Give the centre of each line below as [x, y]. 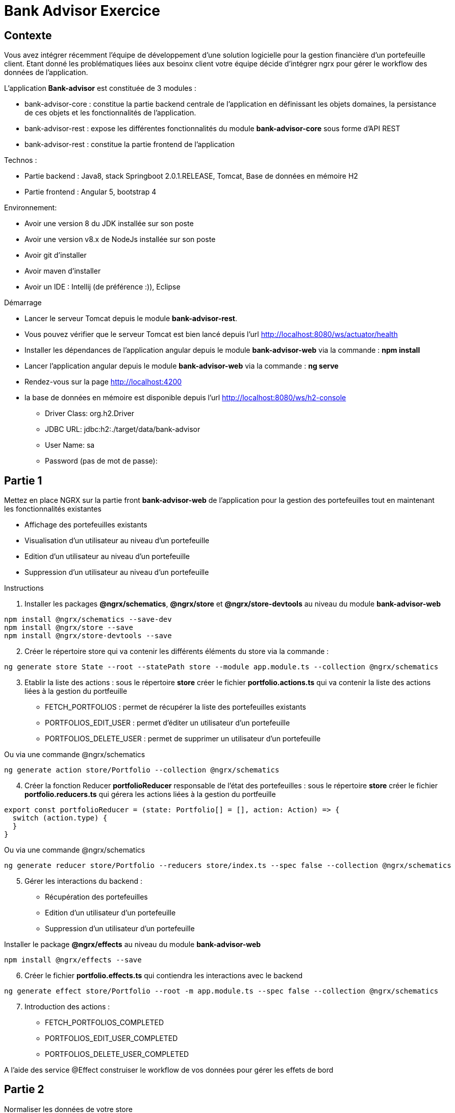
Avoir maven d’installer [63, 271]
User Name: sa [70, 445]
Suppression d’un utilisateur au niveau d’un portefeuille [117, 572]
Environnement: [31, 208]
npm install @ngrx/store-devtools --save [88, 636]
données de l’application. [46, 72]
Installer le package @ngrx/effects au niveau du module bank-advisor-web [133, 945]
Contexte [28, 35]
